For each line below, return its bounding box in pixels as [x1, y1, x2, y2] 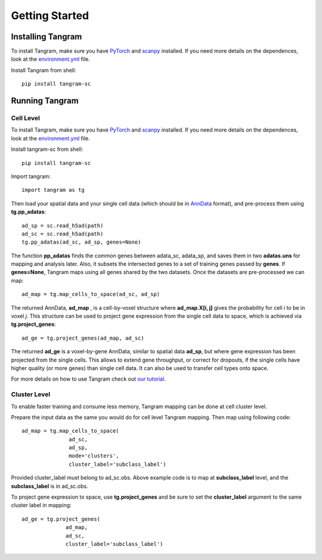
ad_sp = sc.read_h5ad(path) [21, 222, 104, 229]
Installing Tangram [11, 32, 82, 42]
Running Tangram [11, 96, 79, 106]
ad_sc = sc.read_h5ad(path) [21, 230, 104, 237]
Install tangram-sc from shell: [11, 146, 83, 153]
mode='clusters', [69, 453, 119, 459]
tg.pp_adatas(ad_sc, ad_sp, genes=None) [21, 239, 141, 245]
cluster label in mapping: [11, 502, 72, 509]
